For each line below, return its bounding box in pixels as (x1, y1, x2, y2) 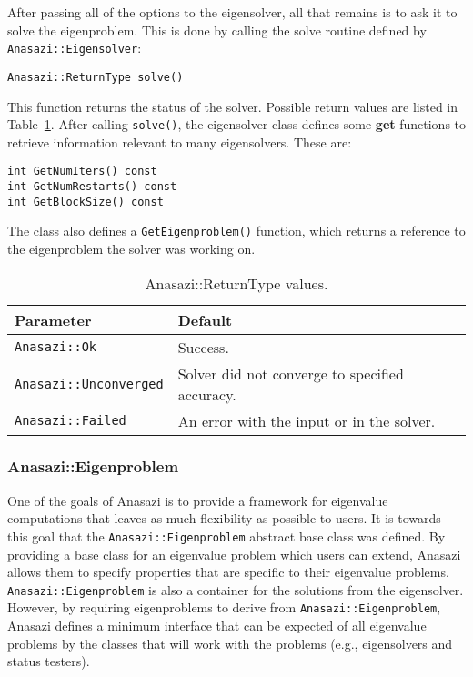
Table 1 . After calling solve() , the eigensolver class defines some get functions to (7, 115, 467, 134)
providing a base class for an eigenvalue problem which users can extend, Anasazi (7, 544, 461, 563)
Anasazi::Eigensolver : (7, 38, 142, 57)
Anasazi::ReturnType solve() (7, 70, 184, 84)
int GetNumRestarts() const (7, 180, 177, 193)
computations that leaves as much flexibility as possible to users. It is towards (7, 509, 441, 528)
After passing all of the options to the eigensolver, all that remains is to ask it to (7, 3, 458, 21)
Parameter (15, 308, 92, 330)
